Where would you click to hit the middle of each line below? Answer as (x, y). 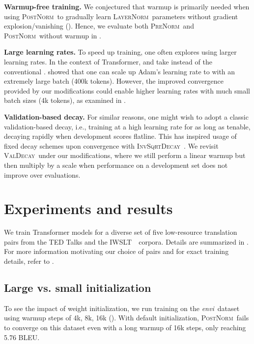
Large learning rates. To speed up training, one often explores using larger (120, 52)
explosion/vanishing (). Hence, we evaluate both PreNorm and (99, 26)
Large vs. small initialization (78, 287)
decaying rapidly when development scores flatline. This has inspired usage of (120, 136)
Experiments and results (88, 208)
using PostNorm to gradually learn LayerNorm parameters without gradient (121, 16)
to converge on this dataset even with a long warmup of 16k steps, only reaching (125, 327)
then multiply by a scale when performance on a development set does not (116, 165)
